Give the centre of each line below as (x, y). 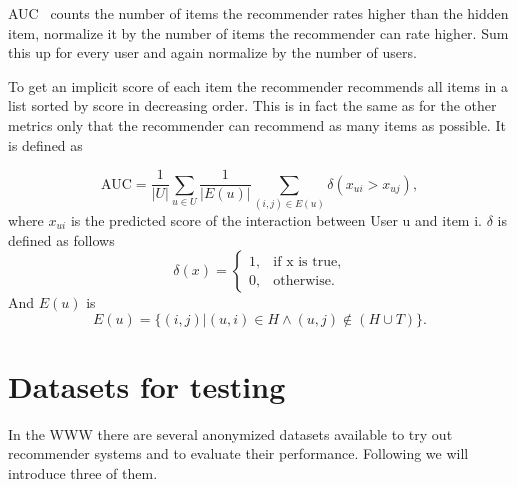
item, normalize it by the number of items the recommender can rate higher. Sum (258, 32)
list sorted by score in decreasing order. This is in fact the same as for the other (252, 105)
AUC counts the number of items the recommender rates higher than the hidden (258, 13)
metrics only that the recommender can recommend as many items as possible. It (257, 124)
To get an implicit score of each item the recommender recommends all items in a (258, 85)
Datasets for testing (147, 385)
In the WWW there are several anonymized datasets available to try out (230, 433)
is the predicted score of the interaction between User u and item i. (276, 219)
